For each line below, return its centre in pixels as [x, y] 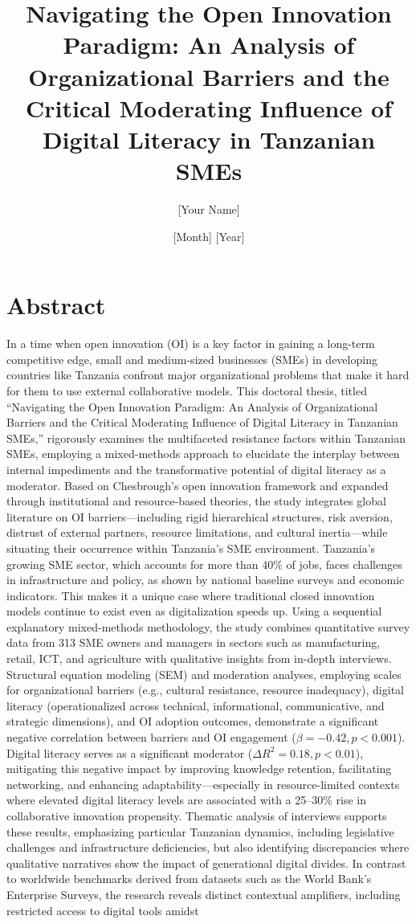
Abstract [56, 305]
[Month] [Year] [209, 236]
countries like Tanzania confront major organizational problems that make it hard [208, 375]
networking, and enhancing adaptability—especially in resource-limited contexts [203, 784]
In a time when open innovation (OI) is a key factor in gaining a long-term [191, 343]
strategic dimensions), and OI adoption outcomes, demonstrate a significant [193, 721]
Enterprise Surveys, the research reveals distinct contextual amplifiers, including [204, 894]
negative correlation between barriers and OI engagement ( [151, 737]
